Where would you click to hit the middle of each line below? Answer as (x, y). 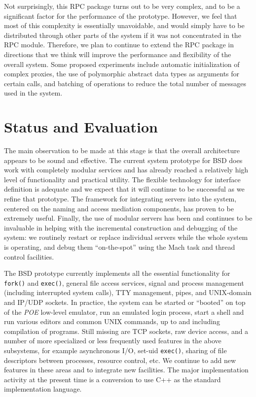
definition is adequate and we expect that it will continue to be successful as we (124, 189)
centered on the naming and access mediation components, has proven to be (119, 208)
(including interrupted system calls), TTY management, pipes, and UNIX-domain (128, 292)
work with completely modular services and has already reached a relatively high (126, 170)
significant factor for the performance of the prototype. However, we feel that (121, 16)
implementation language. (43, 389)
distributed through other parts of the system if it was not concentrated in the (123, 35)
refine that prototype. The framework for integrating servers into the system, (120, 199)
